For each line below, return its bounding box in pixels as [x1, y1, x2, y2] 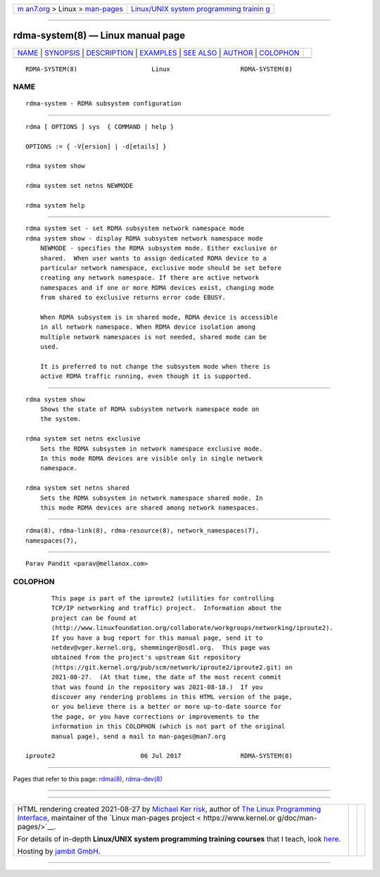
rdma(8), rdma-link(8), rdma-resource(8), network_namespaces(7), [25, 526, 260, 535]
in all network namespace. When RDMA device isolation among [39, 323, 256, 331]
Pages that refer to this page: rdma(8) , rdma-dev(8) [13, 774, 163, 783]
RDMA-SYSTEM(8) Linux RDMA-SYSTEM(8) [25, 65, 293, 73]
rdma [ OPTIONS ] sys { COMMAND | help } [25, 122, 175, 130]
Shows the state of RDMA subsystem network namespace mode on [39, 405, 260, 413]
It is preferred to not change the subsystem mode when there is [39, 362, 271, 370]
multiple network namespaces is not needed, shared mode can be [39, 333, 267, 341]
